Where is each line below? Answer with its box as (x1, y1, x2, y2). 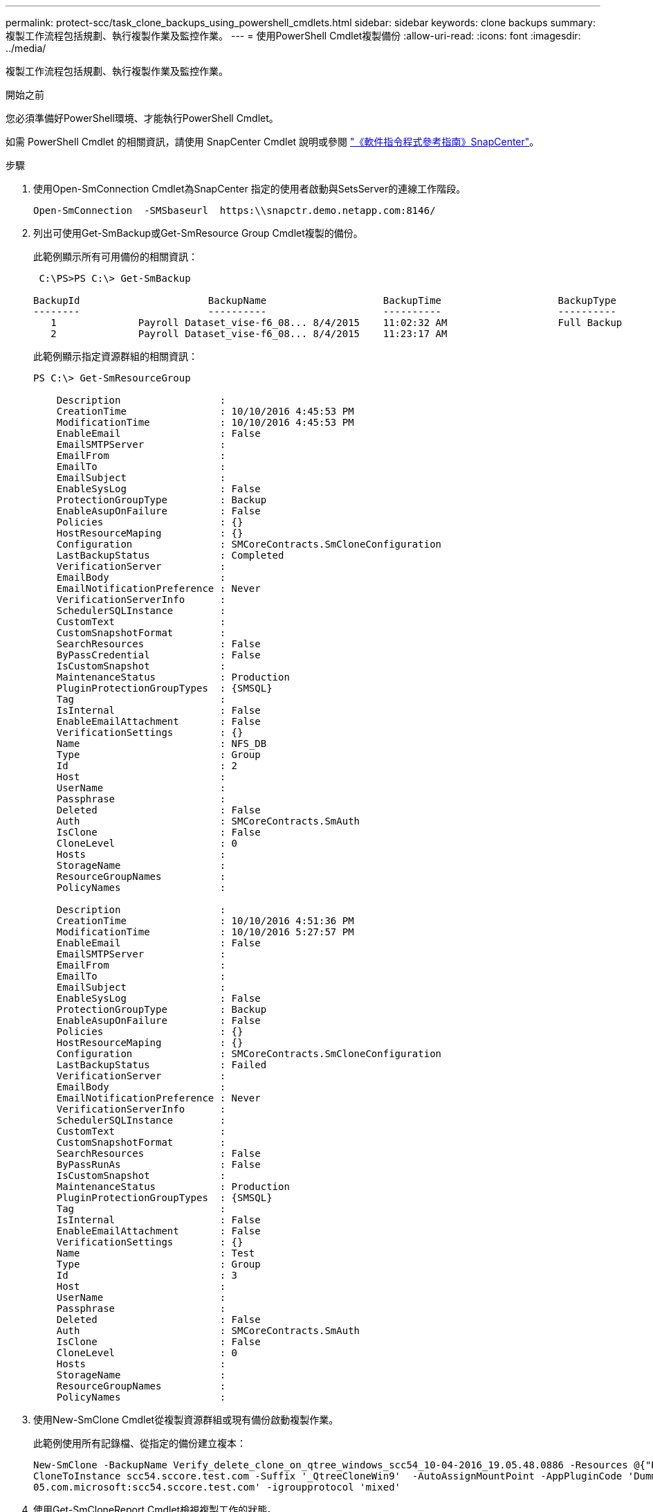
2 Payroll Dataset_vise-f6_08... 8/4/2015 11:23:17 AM (50, 328, 448, 339)
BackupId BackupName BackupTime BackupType (33, 295, 616, 306)
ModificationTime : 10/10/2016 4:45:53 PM (56, 417, 354, 428)
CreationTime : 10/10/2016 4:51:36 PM (56, 915, 354, 926)
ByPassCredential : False (56, 649, 261, 660)
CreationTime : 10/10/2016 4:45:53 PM (56, 406, 354, 417)
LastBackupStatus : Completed (56, 550, 284, 561)
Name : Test (56, 1248, 255, 1259)
